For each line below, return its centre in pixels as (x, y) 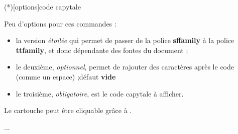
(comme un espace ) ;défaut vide (66, 76)
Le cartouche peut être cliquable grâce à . (68, 110)
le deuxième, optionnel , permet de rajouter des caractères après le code (125, 67)
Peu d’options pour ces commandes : (60, 23)
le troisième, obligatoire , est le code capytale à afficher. (100, 93)
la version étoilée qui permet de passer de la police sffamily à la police (125, 40)
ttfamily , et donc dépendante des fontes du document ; (102, 50)
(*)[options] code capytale (42, 6)
